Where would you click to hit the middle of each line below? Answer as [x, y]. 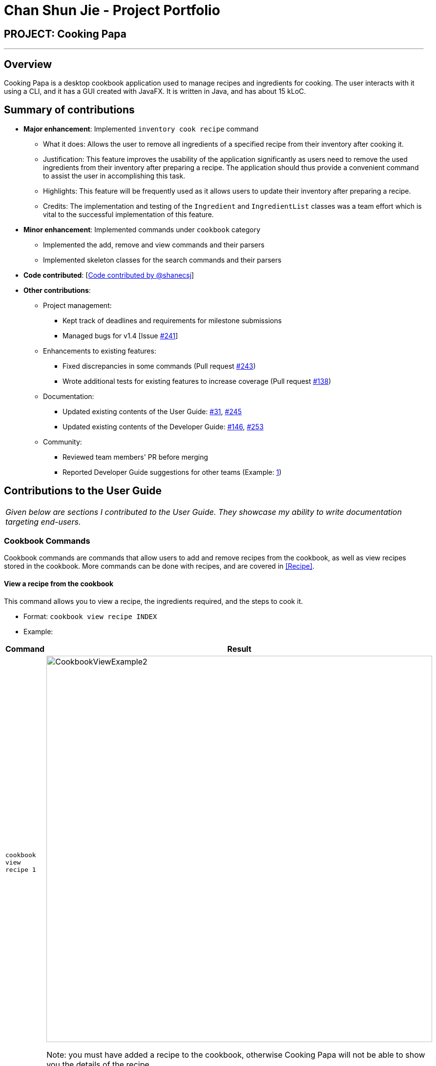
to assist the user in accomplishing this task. [114, 176]
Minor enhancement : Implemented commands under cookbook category [142, 229]
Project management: [77, 305]
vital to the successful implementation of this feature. [128, 214]
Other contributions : [57, 290]
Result [239, 649]
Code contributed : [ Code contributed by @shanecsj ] [109, 275]
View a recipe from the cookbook [59, 584]
